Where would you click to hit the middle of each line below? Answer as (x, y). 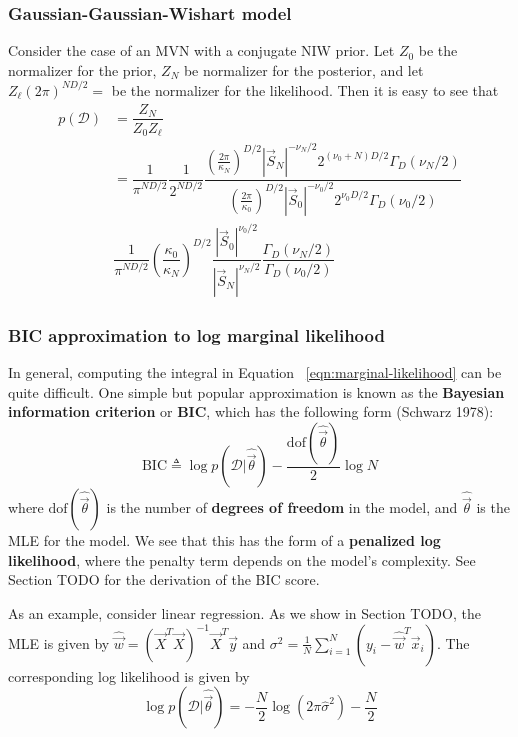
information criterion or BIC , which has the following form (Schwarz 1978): (251, 411)
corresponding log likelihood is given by (129, 675)
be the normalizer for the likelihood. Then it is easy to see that (305, 89)
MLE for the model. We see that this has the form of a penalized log (224, 540)
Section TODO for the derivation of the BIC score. (164, 579)
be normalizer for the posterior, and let (303, 69)
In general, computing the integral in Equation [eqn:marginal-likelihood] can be (255, 372)
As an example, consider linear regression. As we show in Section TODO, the (244, 613)
